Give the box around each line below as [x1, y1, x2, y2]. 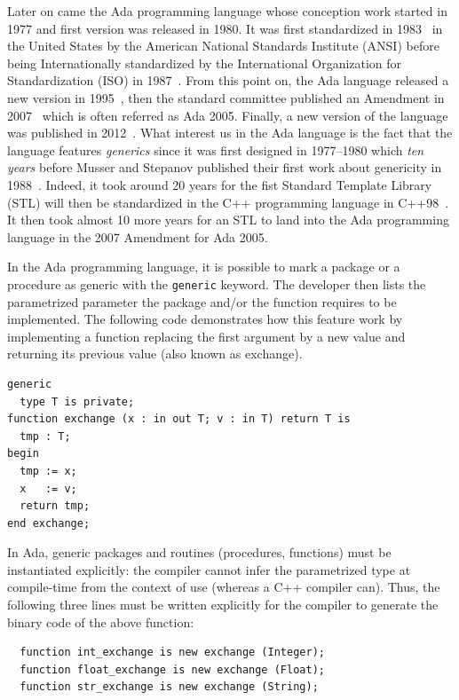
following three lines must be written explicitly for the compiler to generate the [7, 595, 439, 614]
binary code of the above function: [7, 612, 194, 631]
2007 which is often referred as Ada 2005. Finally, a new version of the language [7, 106, 448, 124]
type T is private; [20, 395, 135, 408]
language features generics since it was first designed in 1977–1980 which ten [7, 140, 424, 159]
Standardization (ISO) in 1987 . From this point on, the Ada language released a [7, 71, 449, 90]
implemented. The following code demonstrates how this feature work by [7, 310, 403, 328]
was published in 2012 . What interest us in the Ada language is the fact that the [7, 123, 453, 142]
